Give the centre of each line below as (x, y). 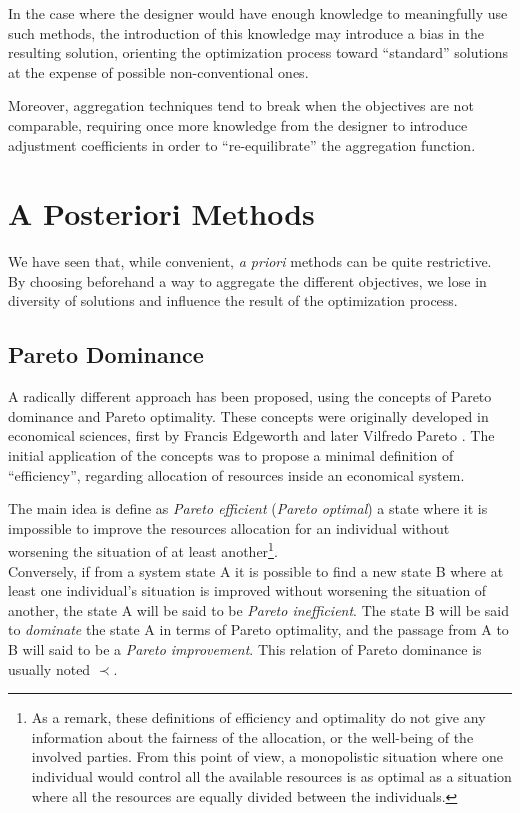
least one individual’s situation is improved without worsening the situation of (247, 590)
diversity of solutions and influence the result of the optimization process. (233, 300)
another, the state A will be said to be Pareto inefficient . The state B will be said (258, 609)
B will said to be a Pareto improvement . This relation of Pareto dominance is (245, 649)
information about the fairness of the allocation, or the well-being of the (252, 736)
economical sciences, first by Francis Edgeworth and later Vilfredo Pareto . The (251, 435)
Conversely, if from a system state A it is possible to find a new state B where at (256, 570)
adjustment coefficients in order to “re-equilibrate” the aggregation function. (242, 144)
